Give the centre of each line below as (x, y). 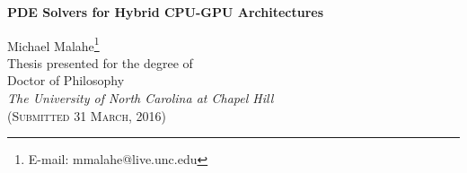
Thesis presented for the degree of (100, 62)
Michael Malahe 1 (53, 44)
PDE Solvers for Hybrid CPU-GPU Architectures (166, 12)
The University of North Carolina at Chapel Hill (141, 98)
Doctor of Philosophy (66, 80)
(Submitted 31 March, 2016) (87, 115)
